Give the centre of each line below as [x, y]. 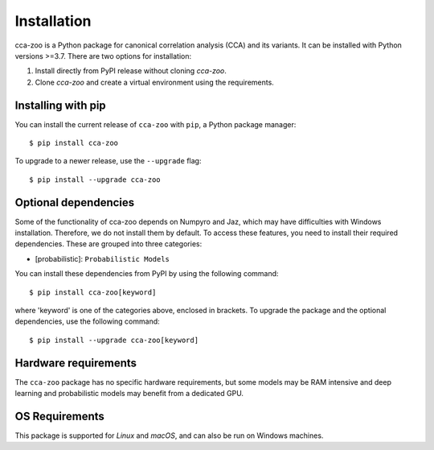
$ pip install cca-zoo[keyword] [93, 292]
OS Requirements [59, 416]
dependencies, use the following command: [87, 321]
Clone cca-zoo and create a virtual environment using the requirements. [155, 82]
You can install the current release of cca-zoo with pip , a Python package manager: [156, 124]
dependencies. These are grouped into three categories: [108, 244]
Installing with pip [60, 105]
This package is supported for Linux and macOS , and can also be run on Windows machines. [169, 436]
